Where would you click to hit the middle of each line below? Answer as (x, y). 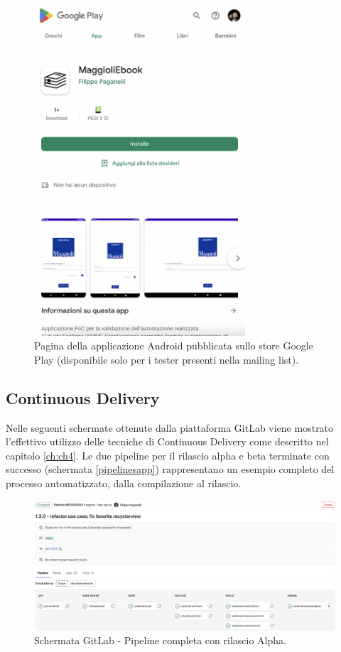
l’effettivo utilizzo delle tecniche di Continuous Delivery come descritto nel (167, 441)
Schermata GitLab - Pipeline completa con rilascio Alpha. (160, 640)
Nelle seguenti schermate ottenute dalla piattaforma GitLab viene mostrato (170, 427)
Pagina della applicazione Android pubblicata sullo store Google (174, 346)
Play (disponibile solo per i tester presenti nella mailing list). (167, 359)
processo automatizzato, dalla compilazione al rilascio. (124, 483)
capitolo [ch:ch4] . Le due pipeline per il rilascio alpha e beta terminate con (168, 455)
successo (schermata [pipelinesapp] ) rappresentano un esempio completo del (170, 469)
